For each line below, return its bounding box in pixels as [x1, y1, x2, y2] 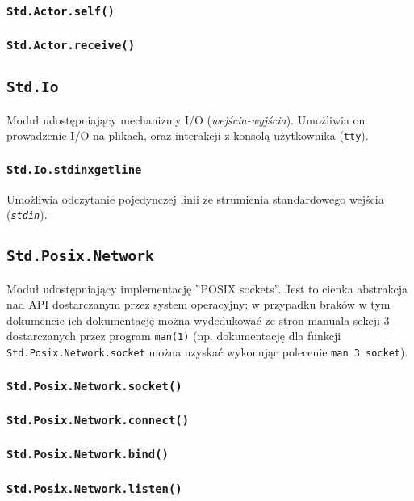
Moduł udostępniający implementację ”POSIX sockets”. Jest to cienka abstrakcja [6, 280, 408, 297]
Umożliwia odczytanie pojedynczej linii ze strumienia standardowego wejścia [6, 190, 384, 207]
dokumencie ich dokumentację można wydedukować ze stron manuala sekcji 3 [6, 311, 390, 328]
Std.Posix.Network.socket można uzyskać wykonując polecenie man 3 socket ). [6, 343, 408, 360]
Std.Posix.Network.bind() [6, 448, 169, 461]
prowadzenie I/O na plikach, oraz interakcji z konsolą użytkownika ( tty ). [6, 127, 369, 144]
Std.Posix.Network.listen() [6, 482, 182, 495]
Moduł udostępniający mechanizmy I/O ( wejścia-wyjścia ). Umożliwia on [6, 111, 366, 128]
